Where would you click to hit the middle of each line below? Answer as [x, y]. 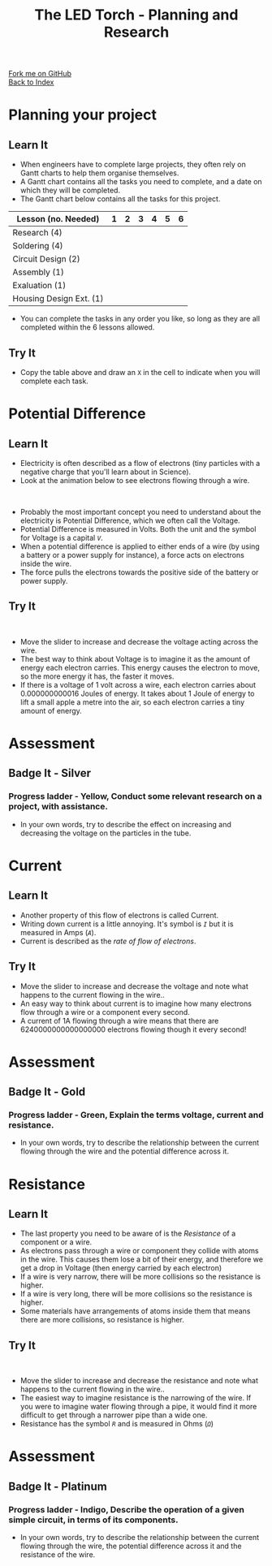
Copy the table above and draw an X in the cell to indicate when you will [140, 372]
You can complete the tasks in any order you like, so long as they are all [140, 319]
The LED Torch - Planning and [136, 15]
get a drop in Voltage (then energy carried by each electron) [121, 1268]
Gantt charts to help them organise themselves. [99, 173]
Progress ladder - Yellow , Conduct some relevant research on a [135, 796]
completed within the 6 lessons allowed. [87, 327]
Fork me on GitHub [40, 74]
